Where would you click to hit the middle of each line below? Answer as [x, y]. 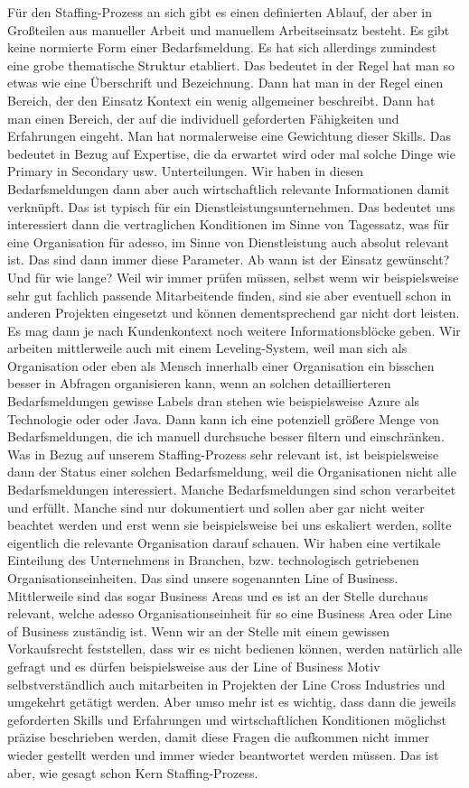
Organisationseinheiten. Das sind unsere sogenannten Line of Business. [203, 578]
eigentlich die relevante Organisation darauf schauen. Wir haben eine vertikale [224, 542]
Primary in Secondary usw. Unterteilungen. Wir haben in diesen [186, 171]
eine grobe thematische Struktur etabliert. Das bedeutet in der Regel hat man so [231, 65]
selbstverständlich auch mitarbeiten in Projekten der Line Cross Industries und [226, 684]
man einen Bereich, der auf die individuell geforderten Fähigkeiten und [203, 118]
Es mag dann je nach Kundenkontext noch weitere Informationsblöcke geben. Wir [234, 330]
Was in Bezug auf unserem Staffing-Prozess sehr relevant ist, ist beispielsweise [223, 454]
